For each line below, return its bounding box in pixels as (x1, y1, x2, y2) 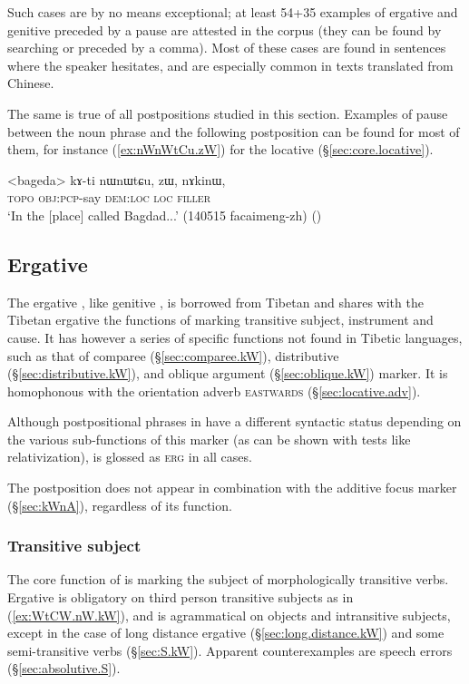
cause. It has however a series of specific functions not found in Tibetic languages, (7, 327, 463, 347)
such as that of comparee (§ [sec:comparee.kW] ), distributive (7, 346, 339, 365)
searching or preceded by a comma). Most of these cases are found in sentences (7, 38, 446, 57)
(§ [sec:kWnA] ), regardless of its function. (7, 495, 232, 514)
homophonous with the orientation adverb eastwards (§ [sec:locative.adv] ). (7, 381, 421, 400)
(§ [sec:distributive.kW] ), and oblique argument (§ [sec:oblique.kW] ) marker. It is (7, 364, 448, 383)
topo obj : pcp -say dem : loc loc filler (7, 188, 211, 207)
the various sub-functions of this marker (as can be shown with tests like (7, 429, 411, 448)
